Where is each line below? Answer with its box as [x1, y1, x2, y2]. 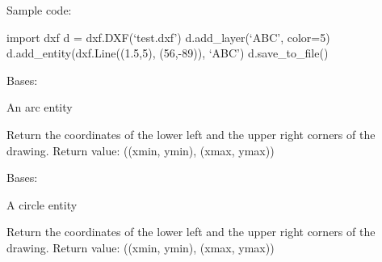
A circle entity [6, 196, 78, 213]
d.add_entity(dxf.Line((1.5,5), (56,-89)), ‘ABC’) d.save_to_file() [6, 44, 329, 61]
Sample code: [6, 2, 72, 18]
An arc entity [6, 99, 73, 116]
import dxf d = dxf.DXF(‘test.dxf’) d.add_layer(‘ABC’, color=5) [6, 28, 330, 45]
